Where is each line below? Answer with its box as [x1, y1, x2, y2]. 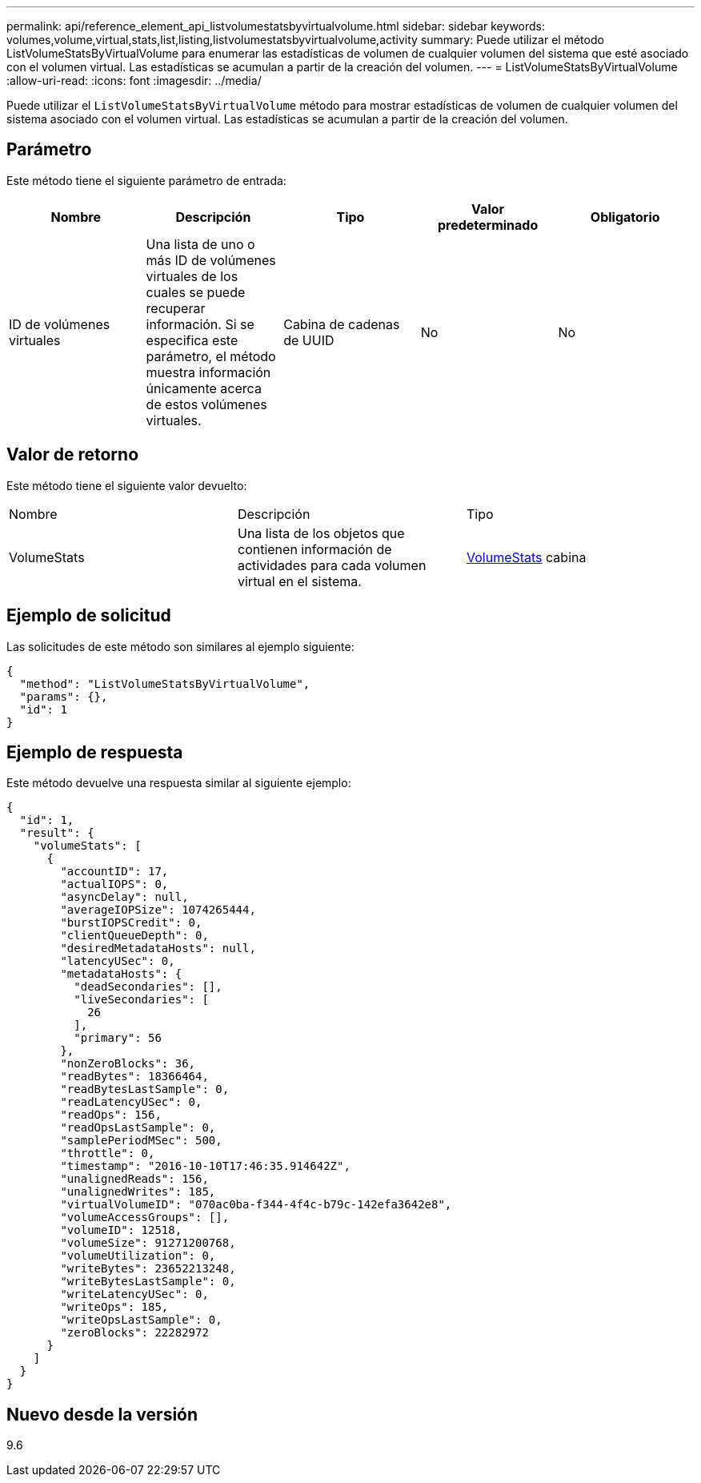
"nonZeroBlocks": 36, [60, 1057, 196, 1071]
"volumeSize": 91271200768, [60, 1236, 236, 1250]
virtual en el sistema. [237, 573, 362, 589]
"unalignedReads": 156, [60, 1172, 209, 1186]
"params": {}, [19, 689, 108, 703]
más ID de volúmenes [146, 251, 276, 268]
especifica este [146, 332, 238, 348]
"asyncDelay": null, [60, 890, 189, 904]
